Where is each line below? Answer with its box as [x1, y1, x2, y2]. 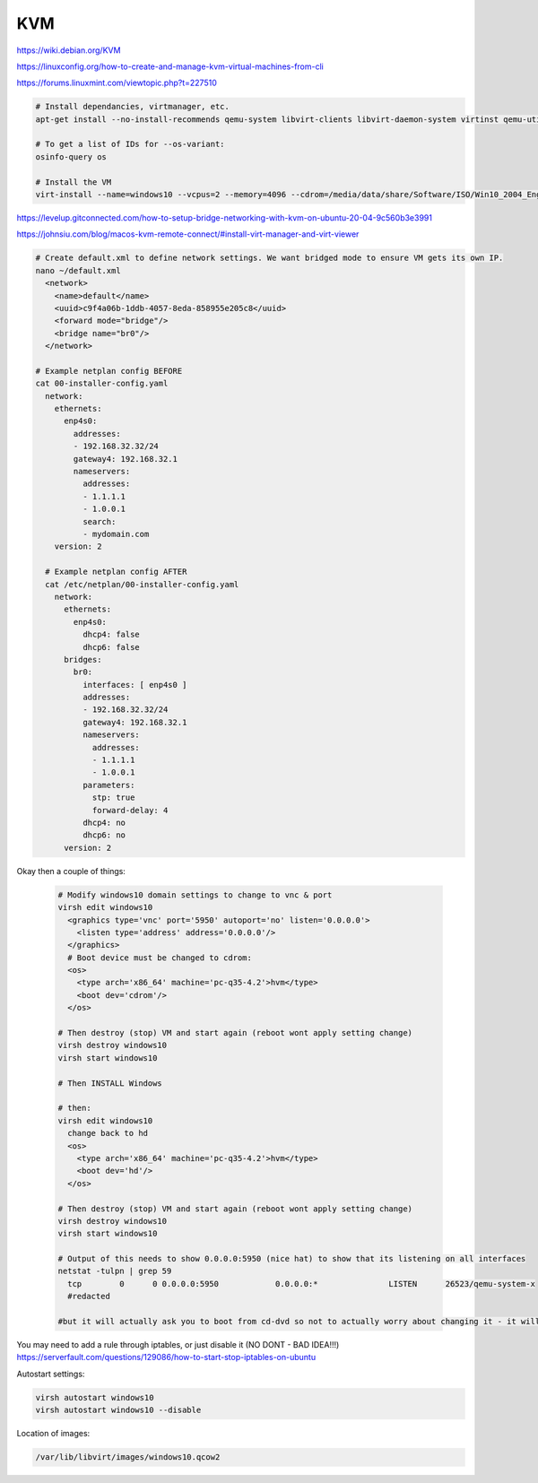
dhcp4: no [82, 817, 126, 828]
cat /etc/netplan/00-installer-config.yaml [45, 579, 239, 589]
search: [82, 516, 117, 526]
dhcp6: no [82, 830, 126, 840]
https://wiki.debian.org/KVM [16, 45, 121, 56]
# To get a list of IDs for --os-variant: [35, 139, 225, 150]
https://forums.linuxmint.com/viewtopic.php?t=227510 [16, 77, 217, 89]
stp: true [91, 793, 135, 802]
